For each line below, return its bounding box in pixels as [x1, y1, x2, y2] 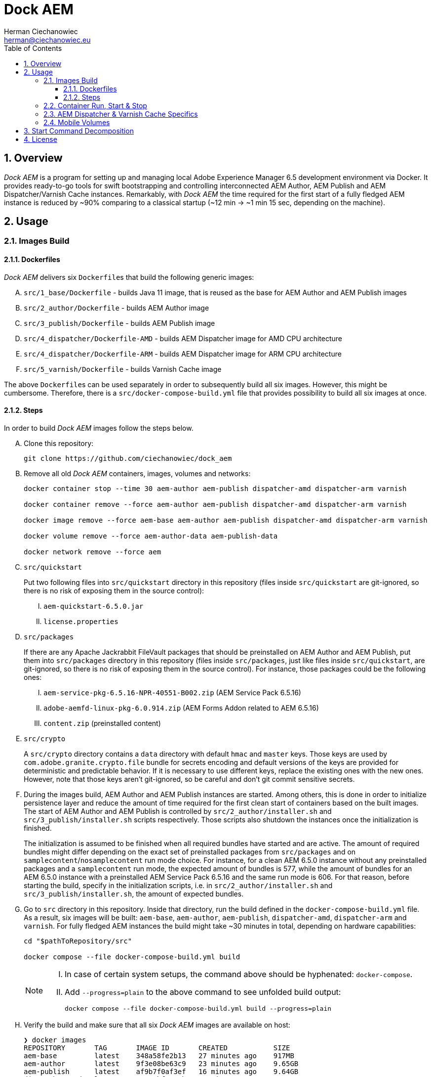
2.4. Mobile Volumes [43, 118, 110, 127]
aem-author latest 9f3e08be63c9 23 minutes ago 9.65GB [24, 1059, 299, 1068]
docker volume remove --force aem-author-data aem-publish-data [24, 532, 278, 540]
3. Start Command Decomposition [24, 126, 134, 135]
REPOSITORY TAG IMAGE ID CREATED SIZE [24, 1043, 290, 1052]
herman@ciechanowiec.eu [4, 35, 91, 44]
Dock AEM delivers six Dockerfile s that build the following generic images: [4, 272, 254, 281]
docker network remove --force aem [24, 547, 161, 556]
